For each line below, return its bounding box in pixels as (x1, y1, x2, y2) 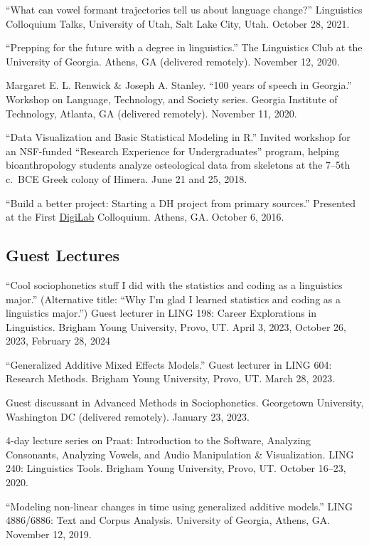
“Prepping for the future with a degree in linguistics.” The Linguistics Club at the (6, 40, 363, 55)
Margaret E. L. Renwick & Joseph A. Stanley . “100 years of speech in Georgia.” (6, 78, 352, 93)
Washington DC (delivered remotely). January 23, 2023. (6, 409, 250, 424)
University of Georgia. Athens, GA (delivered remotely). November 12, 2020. (6, 53, 340, 68)
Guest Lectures (6, 244, 120, 266)
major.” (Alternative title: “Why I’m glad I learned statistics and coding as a (6, 291, 341, 306)
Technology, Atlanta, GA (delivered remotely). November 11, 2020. (6, 105, 297, 120)
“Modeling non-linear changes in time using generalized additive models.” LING (6, 498, 353, 513)
